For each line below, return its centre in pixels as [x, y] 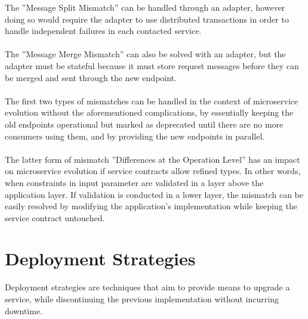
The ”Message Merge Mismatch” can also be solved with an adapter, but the [145, 54]
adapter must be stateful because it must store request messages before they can [152, 65]
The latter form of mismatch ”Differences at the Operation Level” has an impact [153, 159]
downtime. [24, 310]
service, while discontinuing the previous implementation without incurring [142, 299]
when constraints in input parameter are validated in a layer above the [134, 182]
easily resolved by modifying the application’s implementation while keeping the [151, 206]
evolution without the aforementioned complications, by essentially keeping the [149, 112]
